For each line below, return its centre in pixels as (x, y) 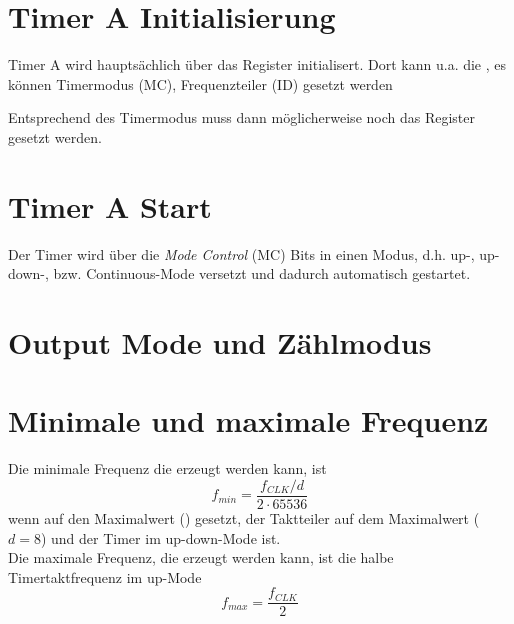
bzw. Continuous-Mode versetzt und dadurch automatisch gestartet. (262, 273)
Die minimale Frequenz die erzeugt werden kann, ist (167, 468)
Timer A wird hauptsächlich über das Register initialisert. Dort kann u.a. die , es (257, 64)
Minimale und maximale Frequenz (248, 420)
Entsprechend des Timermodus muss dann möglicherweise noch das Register (241, 117)
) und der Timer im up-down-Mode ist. (160, 537)
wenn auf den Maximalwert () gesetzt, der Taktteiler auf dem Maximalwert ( (244, 517)
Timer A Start (110, 205)
